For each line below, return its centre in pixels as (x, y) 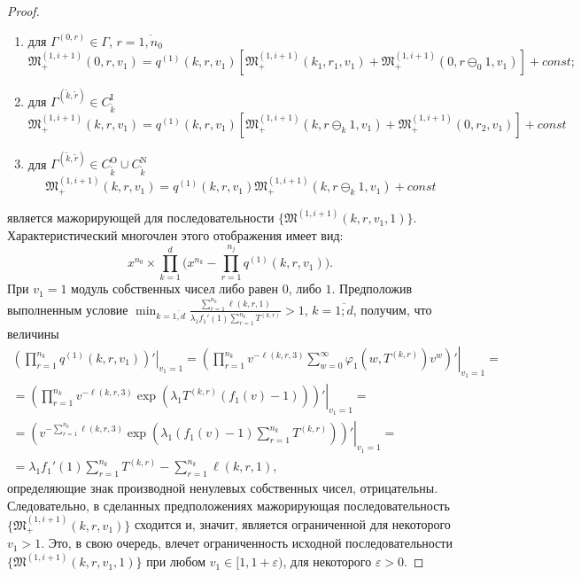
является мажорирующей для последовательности (141, 218)
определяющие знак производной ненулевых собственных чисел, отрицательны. (223, 487)
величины (33, 334)
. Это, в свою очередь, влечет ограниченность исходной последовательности (247, 543)
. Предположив (372, 288)
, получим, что (392, 309)
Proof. (23, 11)
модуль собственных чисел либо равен (175, 288)
